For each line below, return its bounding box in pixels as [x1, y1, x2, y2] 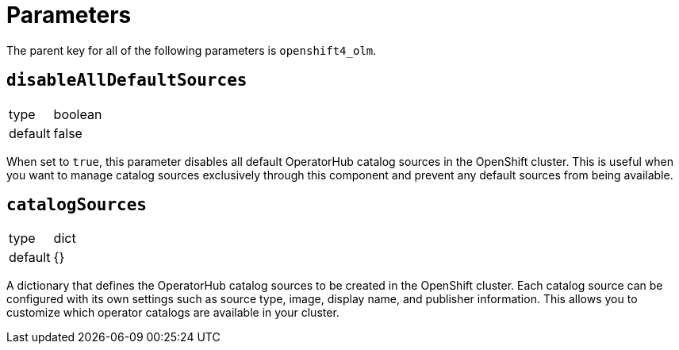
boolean [53, 106, 102, 122]
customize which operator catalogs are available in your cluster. [6, 306, 339, 320]
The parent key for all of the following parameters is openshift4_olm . [6, 43, 377, 57]
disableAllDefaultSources [6, 71, 247, 90]
